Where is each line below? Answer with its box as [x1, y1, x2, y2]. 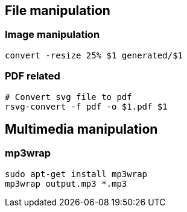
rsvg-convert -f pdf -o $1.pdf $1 [5, 101, 168, 111]
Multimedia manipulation [5, 121, 158, 137]
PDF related [5, 70, 60, 83]
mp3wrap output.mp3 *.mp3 [5, 178, 127, 189]
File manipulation [5, 3, 110, 18]
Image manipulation [5, 28, 100, 41]
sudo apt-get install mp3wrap [5, 169, 148, 179]
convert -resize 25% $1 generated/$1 [5, 50, 183, 60]
